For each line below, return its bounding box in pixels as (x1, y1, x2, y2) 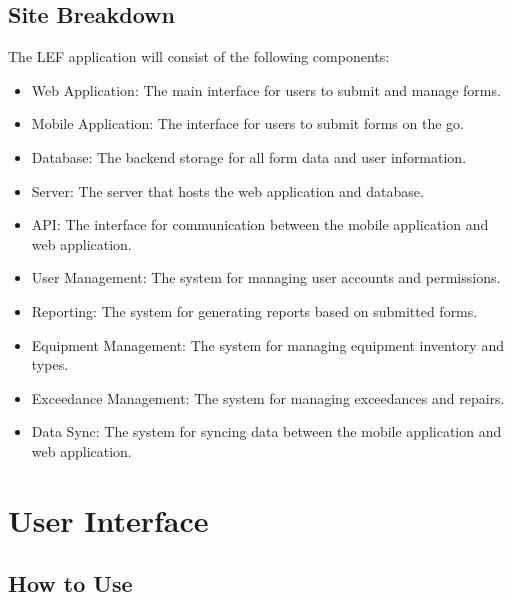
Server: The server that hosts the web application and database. (31, 180, 424, 201)
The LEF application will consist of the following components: (8, 46, 390, 67)
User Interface (8, 499, 209, 540)
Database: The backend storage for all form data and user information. (31, 146, 467, 167)
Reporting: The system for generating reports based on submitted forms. (31, 300, 478, 321)
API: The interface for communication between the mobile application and (31, 214, 489, 235)
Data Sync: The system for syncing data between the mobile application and (31, 421, 502, 442)
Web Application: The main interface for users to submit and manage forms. (31, 79, 501, 100)
